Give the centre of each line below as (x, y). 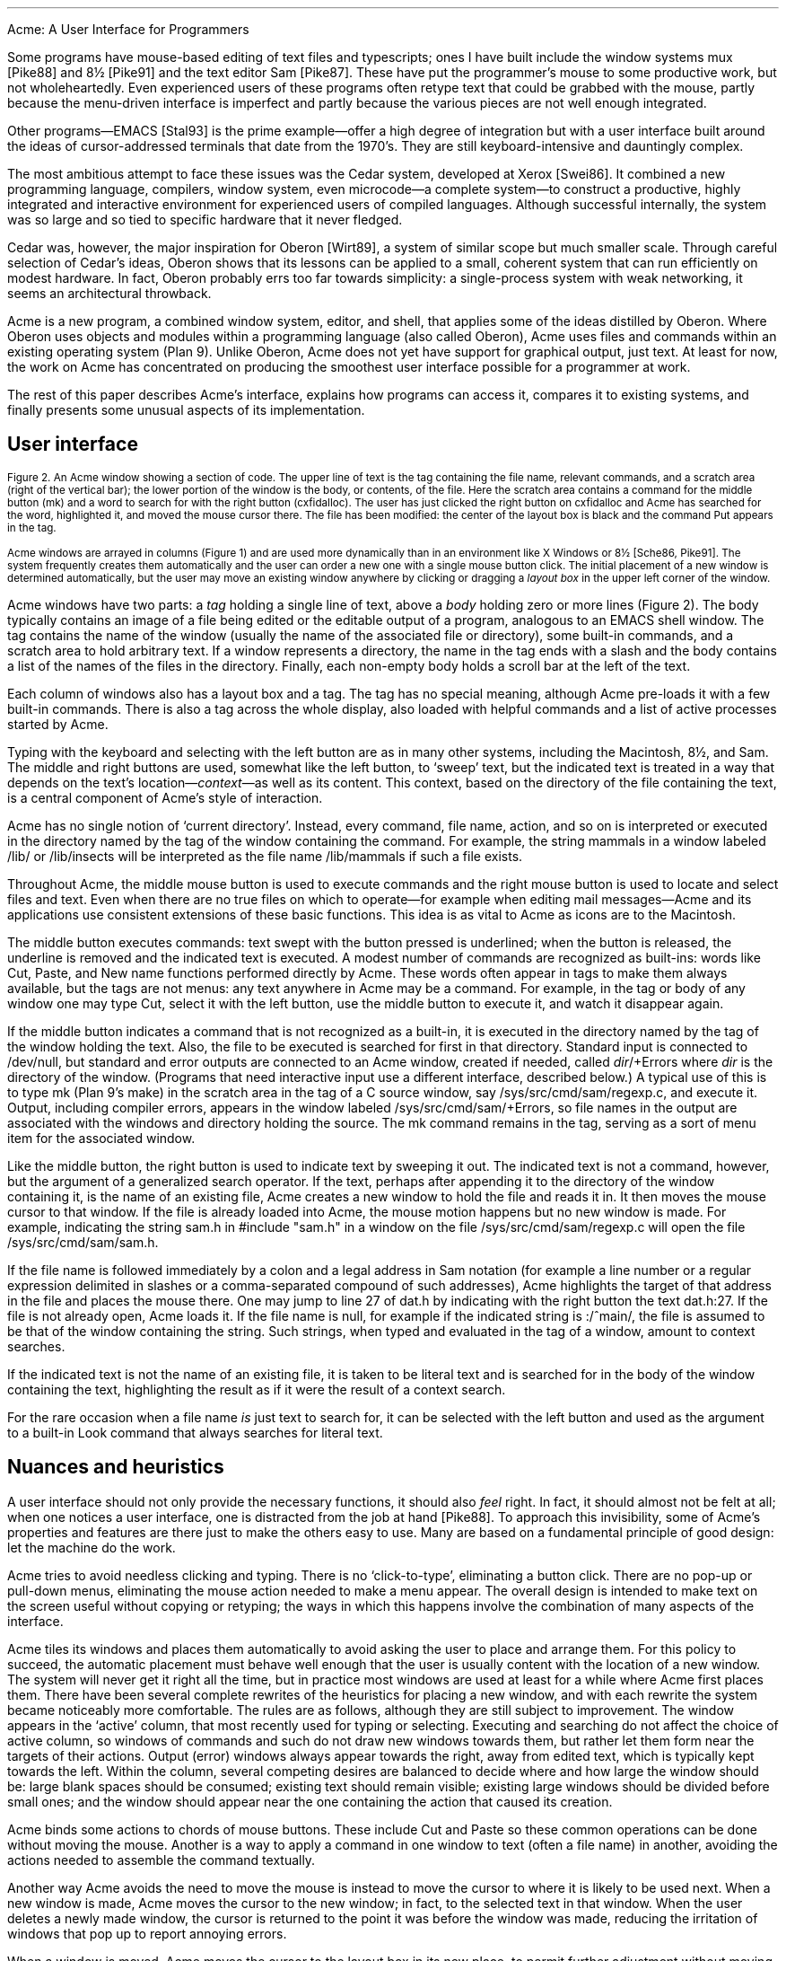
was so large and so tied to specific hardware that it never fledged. (205, 220)
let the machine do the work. (92, 1547)
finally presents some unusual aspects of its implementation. (186, 410)
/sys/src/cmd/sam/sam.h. (83, 1242)
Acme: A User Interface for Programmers (128, 29)
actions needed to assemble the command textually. (162, 1860)
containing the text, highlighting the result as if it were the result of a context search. (257, 1389)
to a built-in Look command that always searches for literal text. (195, 1432)
